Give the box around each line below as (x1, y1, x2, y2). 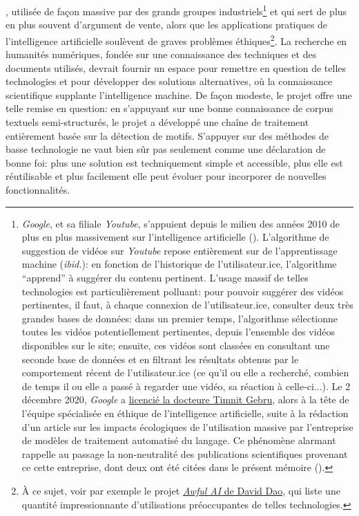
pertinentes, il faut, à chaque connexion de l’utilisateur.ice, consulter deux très (21, 297, 353, 312)
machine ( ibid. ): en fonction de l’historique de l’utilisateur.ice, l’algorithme (21, 257, 337, 271)
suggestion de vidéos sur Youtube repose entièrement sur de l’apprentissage (21, 243, 338, 257)
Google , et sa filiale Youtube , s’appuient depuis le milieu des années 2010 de (21, 216, 340, 230)
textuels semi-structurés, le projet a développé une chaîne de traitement (6, 115, 309, 129)
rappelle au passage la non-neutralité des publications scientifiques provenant (21, 446, 348, 461)
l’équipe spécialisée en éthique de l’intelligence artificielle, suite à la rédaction (21, 405, 349, 420)
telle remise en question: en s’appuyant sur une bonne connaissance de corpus (6, 101, 333, 116)
